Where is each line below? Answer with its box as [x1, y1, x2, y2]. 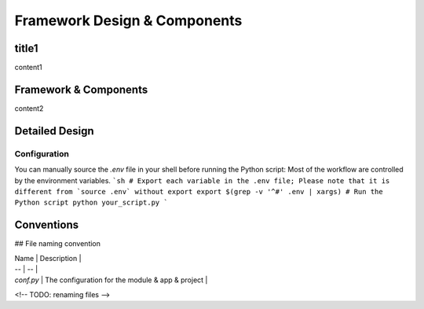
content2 [14, 103, 44, 113]
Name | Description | [14, 253, 82, 263]
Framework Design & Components [14, 12, 243, 29]
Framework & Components [14, 83, 148, 96]
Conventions [14, 219, 79, 232]
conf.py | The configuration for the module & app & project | [14, 275, 208, 285]
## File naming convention [14, 239, 101, 248]
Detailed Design [14, 124, 94, 138]
